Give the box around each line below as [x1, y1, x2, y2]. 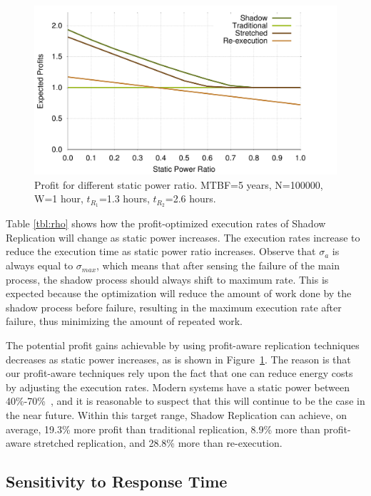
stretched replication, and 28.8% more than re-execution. [34, 435, 283, 450]
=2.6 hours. [165, 191, 216, 206]
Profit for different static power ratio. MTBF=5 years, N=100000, [34, 177, 323, 192]
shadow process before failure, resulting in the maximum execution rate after [6, 299, 342, 314]
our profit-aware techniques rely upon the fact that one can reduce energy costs [6, 366, 353, 381]
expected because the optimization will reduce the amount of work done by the [6, 286, 352, 301]
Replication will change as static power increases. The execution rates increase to [6, 229, 360, 244]
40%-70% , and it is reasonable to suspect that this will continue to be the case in [6, 393, 365, 408]
